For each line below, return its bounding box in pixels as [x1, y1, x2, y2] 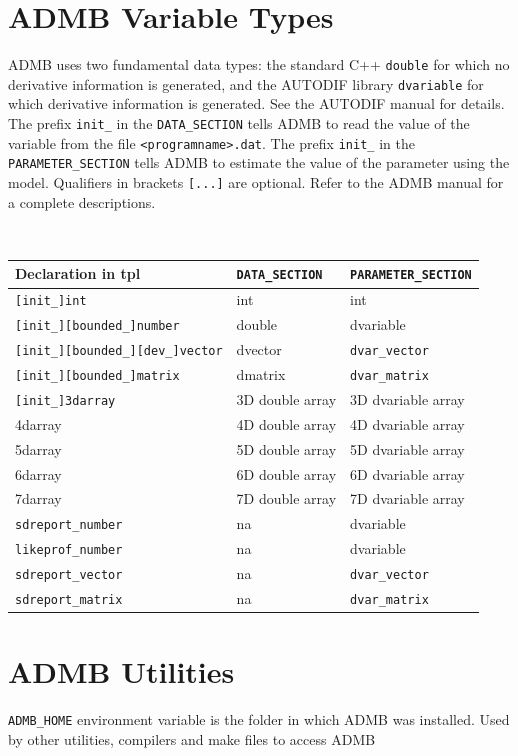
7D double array [236, 488, 337, 509]
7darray [15, 488, 62, 509]
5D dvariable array [350, 438, 465, 459]
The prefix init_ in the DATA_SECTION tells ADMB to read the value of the [8, 113, 470, 134]
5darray [15, 438, 62, 459]
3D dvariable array [350, 388, 465, 409]
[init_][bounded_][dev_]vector [15, 344, 223, 359]
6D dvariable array [350, 463, 465, 484]
